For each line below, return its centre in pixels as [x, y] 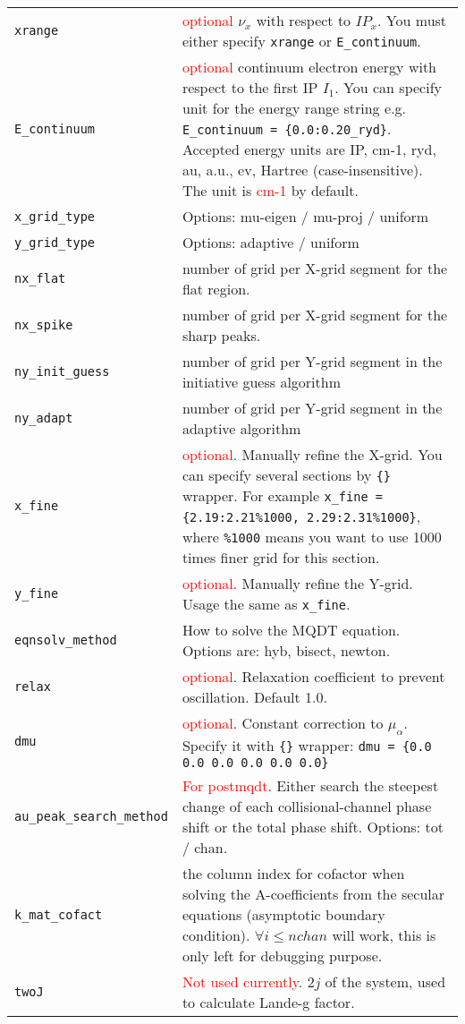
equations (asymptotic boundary [283, 915]
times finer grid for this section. [281, 557]
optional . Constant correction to [283, 723]
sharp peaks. [221, 335]
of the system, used [385, 982]
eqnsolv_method [66, 640]
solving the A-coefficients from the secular [313, 894]
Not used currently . [242, 982]
